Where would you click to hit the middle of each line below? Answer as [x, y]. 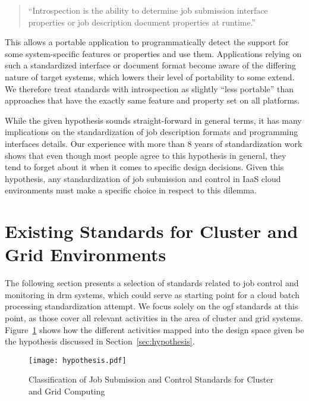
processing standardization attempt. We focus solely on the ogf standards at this [152, 306]
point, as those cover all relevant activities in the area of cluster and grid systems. [154, 318]
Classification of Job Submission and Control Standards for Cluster [151, 379]
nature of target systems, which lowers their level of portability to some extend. [150, 76]
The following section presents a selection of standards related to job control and [152, 283]
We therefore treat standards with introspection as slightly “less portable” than [149, 88]
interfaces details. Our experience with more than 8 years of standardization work [154, 143]
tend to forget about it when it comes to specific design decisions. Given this [144, 167]
